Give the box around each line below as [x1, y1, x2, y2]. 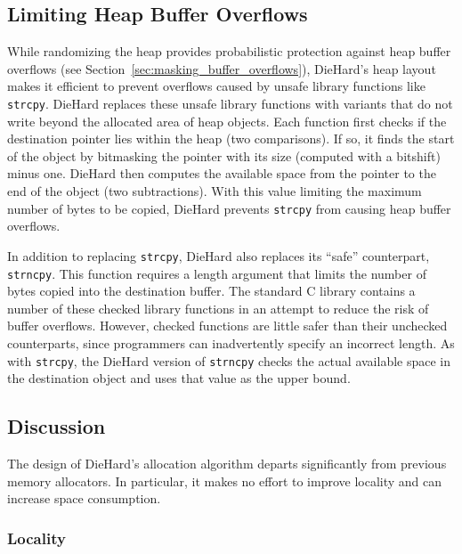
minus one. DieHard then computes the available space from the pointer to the [7, 164, 436, 183]
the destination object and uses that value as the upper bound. [7, 369, 351, 387]
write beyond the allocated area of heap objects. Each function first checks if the [7, 111, 447, 130]
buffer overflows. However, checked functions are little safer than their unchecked [7, 316, 448, 335]
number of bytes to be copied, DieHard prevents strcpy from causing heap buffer [7, 199, 451, 217]
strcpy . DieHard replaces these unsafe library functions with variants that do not [7, 94, 453, 112]
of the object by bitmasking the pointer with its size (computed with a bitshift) [7, 146, 441, 165]
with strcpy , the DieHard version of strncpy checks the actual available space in [7, 351, 451, 370]
